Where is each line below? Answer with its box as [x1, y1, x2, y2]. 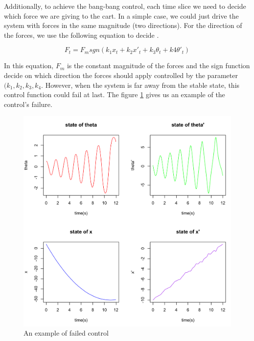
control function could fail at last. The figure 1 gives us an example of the [4, 89, 225, 100]
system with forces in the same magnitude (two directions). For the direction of [4, 20, 242, 30]
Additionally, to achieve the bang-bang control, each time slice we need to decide [4, 1, 246, 11]
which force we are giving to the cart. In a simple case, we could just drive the [4, 10, 239, 21]
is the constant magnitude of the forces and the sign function [67, 60, 250, 71]
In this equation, [4, 60, 54, 71]
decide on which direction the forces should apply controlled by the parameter [4, 70, 238, 80]
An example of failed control [23, 328, 109, 338]
